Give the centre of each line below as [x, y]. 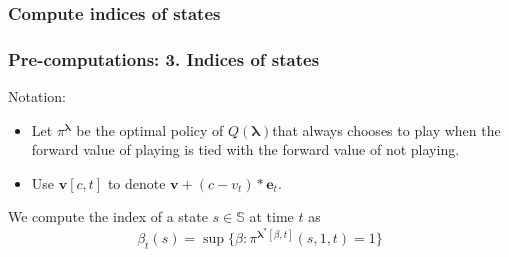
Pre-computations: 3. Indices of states [164, 58]
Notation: [37, 96]
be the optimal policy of [150, 129]
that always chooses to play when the [386, 129]
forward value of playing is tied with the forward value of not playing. [245, 149]
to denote [136, 182]
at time [271, 216]
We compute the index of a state [108, 216]
